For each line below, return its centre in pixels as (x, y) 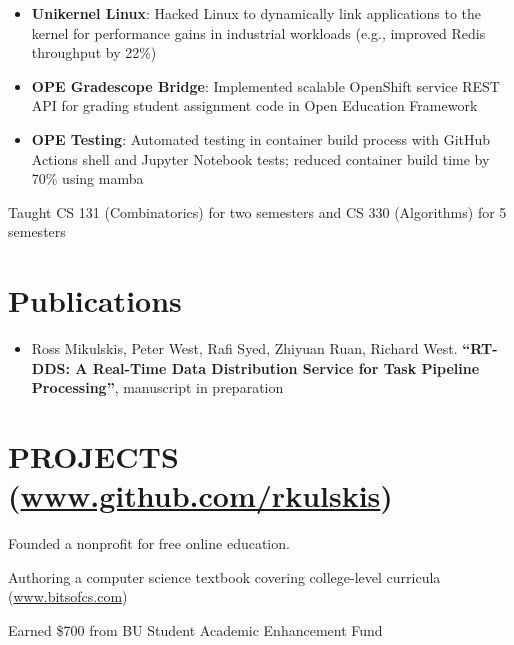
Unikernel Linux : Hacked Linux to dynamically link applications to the (256, 13)
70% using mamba (87, 178)
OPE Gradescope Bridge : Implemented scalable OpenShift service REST (265, 85)
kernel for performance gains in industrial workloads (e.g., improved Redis (258, 32)
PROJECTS (93, 456)
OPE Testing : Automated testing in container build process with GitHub (261, 138)
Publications (95, 300)
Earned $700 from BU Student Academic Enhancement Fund (195, 629)
